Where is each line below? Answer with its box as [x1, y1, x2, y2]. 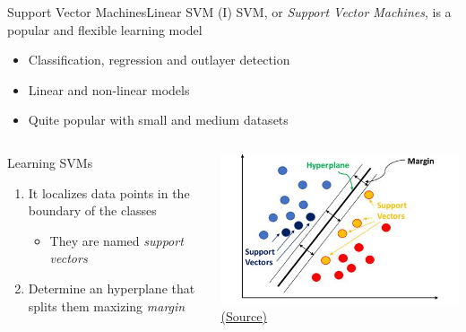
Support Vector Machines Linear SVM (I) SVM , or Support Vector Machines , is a [7, 3, 452, 21]
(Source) [220, 307, 267, 326]
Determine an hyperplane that [28, 278, 195, 297]
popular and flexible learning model [7, 20, 203, 39]
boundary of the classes [28, 201, 157, 220]
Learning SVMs [7, 153, 93, 171]
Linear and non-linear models [28, 80, 190, 99]
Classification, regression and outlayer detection [28, 50, 290, 69]
